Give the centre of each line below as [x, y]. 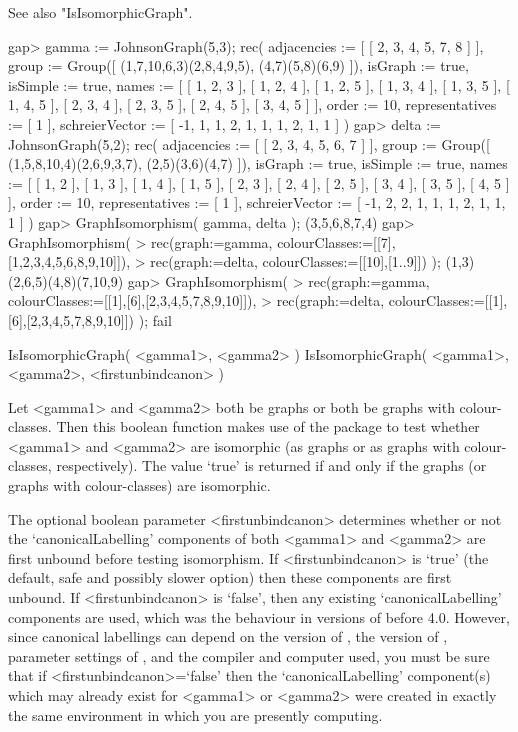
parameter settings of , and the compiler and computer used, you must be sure [249, 655]
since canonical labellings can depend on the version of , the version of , [228, 636]
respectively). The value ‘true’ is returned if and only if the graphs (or [271, 465]
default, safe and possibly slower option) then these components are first [230, 577]
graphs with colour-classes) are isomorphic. [139, 485]
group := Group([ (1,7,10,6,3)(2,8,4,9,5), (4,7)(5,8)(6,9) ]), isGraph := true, [238, 65]
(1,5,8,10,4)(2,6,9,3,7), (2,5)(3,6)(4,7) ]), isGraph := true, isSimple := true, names [258, 163]
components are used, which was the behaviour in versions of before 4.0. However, [259, 616]
